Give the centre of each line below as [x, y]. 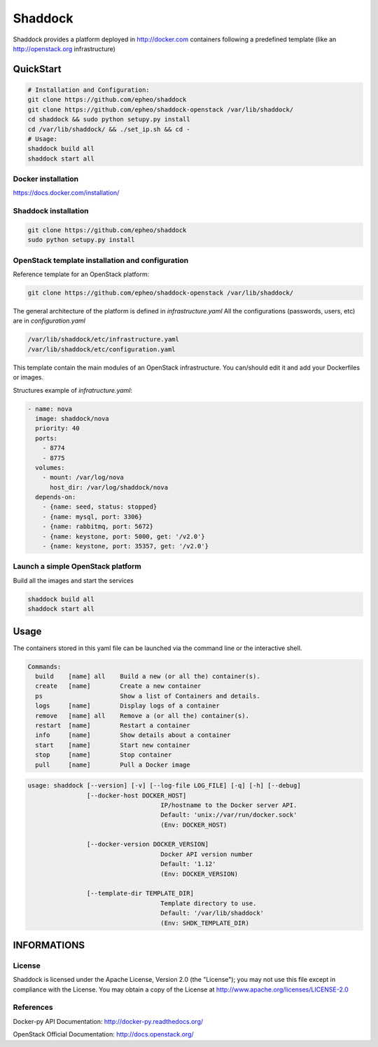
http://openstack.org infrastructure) [64, 48]
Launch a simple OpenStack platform [77, 567]
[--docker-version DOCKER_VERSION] [148, 844]
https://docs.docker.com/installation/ [66, 193]
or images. [28, 377]
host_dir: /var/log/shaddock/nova [109, 487]
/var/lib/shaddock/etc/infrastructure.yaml [104, 339]
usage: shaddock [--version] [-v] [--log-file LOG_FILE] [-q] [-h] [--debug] [164, 786]
